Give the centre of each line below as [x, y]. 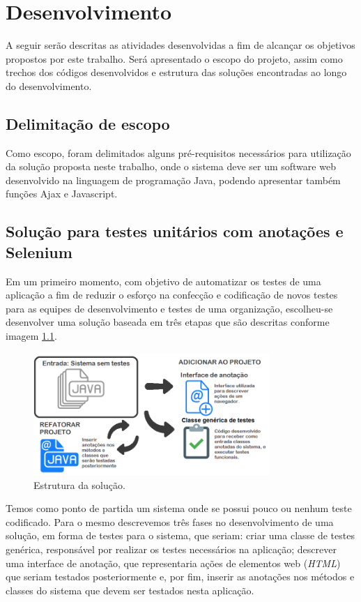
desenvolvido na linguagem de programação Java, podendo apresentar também [173, 180]
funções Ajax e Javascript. [62, 194]
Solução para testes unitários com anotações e [175, 231]
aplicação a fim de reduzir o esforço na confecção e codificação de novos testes [172, 295]
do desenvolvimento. [49, 85]
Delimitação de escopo [88, 123]
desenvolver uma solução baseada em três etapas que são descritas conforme [168, 322]
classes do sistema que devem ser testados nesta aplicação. [130, 590]
